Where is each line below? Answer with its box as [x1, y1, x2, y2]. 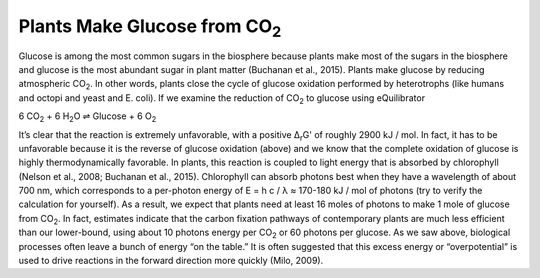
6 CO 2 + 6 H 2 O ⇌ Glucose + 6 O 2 [18, 110, 157, 124]
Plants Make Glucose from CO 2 [18, 15, 282, 41]
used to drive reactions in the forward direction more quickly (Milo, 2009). [18, 255, 324, 267]
